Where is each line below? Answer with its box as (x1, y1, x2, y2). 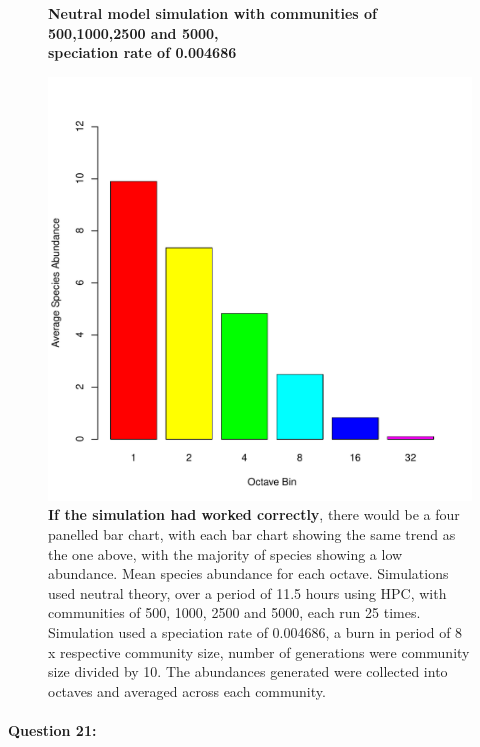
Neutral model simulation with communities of (48, 3, 378, 23)
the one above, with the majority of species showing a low (48, 543, 403, 564)
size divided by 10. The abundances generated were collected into (48, 661, 448, 682)
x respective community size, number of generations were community (48, 641, 470, 662)
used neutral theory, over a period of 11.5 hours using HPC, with (48, 582, 447, 603)
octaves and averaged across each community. (48, 680, 326, 701)
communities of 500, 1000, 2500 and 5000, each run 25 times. (48, 602, 421, 623)
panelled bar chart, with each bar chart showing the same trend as (48, 523, 456, 544)
